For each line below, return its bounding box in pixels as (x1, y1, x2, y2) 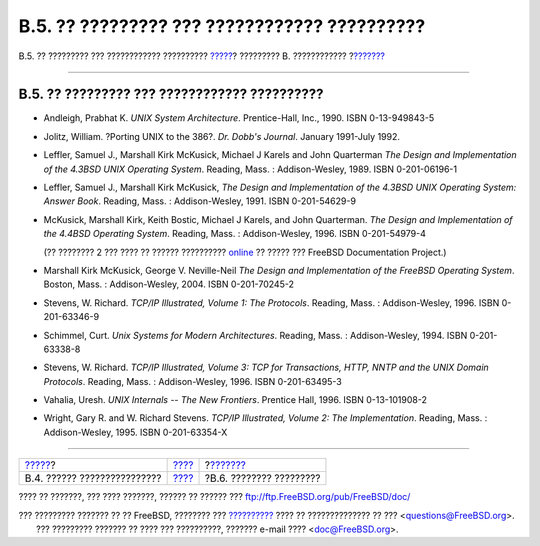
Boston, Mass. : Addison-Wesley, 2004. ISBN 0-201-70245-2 (43, 278, 295, 290)
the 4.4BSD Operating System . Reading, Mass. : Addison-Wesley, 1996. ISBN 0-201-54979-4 (43, 228, 427, 240)
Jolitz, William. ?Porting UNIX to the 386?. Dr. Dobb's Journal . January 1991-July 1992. (43, 130, 400, 142)
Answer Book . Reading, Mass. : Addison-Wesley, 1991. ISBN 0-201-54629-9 (43, 195, 357, 207)
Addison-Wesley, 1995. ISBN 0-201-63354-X (43, 426, 228, 438)
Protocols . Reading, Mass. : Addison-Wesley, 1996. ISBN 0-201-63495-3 (43, 375, 342, 387)
